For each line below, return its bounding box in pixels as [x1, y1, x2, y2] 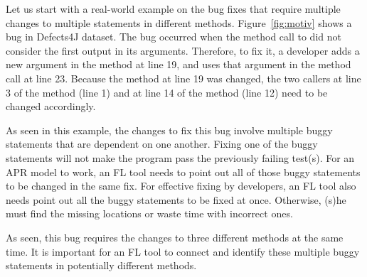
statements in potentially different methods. [6, 258, 197, 273]
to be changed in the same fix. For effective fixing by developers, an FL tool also [6, 178, 356, 193]
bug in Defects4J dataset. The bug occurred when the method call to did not [6, 29, 341, 44]
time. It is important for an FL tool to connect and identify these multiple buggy [6, 244, 360, 259]
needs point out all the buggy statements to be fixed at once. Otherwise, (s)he [6, 192, 346, 207]
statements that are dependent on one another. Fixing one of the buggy [6, 136, 318, 151]
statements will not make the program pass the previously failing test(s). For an [6, 150, 355, 165]
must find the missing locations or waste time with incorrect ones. [6, 206, 293, 221]
